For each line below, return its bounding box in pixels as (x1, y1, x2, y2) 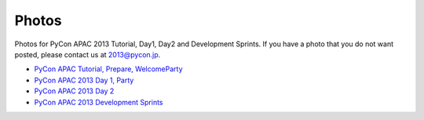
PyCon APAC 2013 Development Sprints (34, 97, 163, 107)
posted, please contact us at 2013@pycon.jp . (14, 49, 161, 59)
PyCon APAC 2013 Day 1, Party (34, 75, 134, 85)
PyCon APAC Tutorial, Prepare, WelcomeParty (34, 64, 184, 74)
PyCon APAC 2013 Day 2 (34, 86, 115, 96)
